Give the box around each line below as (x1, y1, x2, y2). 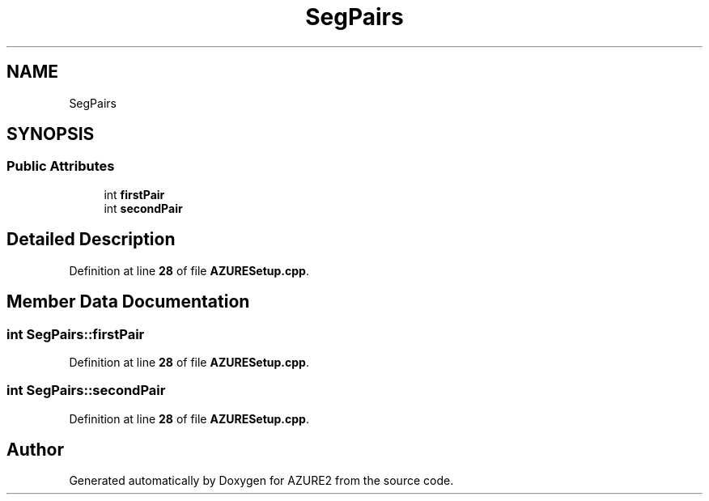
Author (6, 439, 64, 461)
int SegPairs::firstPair (6, 325, 145, 342)
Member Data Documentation (6, 291, 250, 312)
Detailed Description (6, 229, 176, 250)
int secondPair (104, 201, 183, 215)
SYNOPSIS (6, 124, 95, 145)
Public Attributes (6, 158, 115, 175)
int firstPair (104, 187, 165, 202)
